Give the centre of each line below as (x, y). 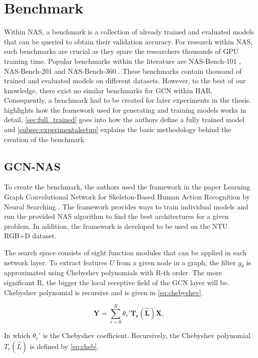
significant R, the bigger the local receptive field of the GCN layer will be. (117, 282)
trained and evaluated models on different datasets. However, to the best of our (125, 81)
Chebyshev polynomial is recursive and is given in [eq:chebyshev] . (104, 292)
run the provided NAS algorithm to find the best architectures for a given (116, 216)
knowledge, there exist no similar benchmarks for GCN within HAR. (108, 90)
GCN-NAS (32, 166)
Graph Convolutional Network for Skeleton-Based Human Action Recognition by (127, 197)
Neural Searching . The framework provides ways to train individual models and (126, 206)
